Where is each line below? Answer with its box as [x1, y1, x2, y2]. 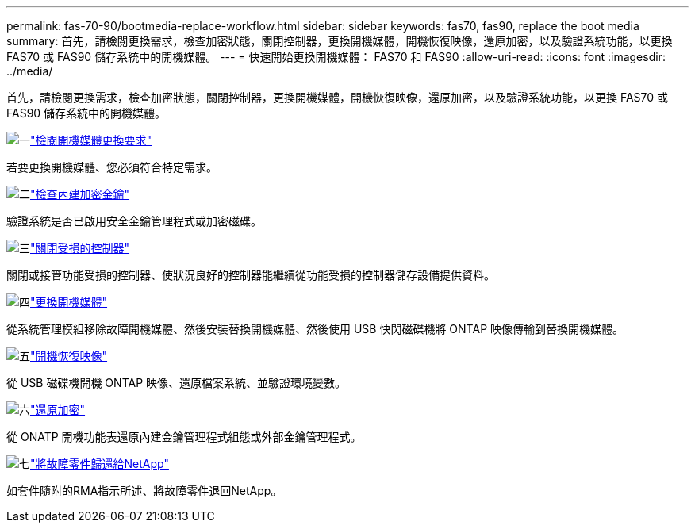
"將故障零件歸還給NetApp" [30, 457, 169, 470]
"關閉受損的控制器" [30, 241, 130, 255]
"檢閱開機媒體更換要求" [30, 133, 152, 147]
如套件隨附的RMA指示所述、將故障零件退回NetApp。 [6, 484, 282, 497]
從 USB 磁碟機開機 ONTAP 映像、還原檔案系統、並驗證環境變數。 [6, 376, 347, 389]
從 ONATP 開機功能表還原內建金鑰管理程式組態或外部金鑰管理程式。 [6, 430, 362, 443]
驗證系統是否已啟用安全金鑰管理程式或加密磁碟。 [6, 214, 262, 228]
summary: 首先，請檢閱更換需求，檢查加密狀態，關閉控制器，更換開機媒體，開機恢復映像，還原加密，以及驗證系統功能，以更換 [6, 34, 673, 48]
